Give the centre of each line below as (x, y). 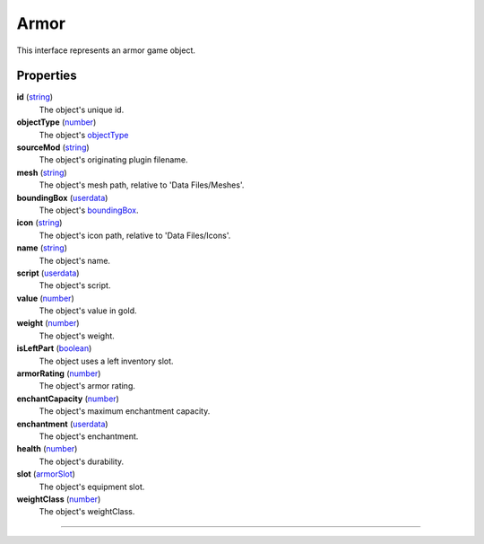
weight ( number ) (48, 323)
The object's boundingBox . (89, 210)
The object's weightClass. (87, 512)
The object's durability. (82, 461)
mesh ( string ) (42, 172)
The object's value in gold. (88, 311)
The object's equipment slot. (92, 487)
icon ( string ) (39, 223)
